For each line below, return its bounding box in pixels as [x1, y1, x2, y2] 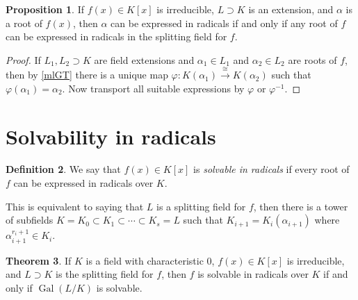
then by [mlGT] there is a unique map [6, 67, 168, 82]
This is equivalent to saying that [6, 199, 144, 213]
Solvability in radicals [6, 122, 216, 150]
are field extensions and [94, 52, 195, 67]
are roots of [288, 52, 337, 67]
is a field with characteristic [86, 253, 204, 267]
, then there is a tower [253, 199, 348, 213]
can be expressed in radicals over [13, 176, 154, 190]
